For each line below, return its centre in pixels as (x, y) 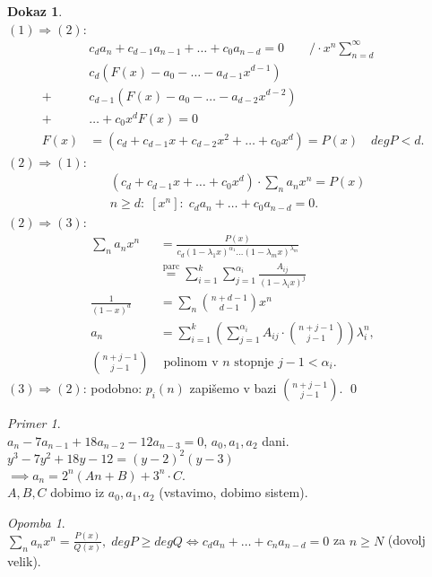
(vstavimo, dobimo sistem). (233, 492)
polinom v (191, 363)
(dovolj (406, 540)
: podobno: (112, 388)
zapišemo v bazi (233, 388)
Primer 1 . (34, 423)
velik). (24, 561)
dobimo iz (78, 492)
